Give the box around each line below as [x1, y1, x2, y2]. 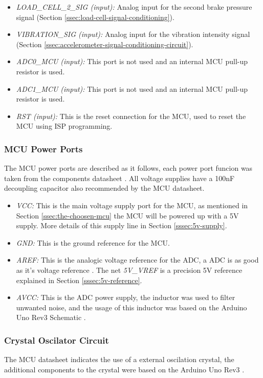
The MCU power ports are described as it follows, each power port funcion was [4, 163, 253, 173]
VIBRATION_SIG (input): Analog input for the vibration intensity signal [16, 29, 250, 39]
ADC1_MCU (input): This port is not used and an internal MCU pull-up [16, 83, 248, 94]
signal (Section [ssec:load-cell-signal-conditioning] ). [16, 11, 174, 22]
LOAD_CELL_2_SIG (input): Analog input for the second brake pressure [16, 2, 252, 12]
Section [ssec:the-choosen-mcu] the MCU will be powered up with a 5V [16, 210, 239, 221]
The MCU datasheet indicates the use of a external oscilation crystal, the [4, 354, 234, 365]
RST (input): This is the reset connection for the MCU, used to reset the [16, 110, 246, 121]
